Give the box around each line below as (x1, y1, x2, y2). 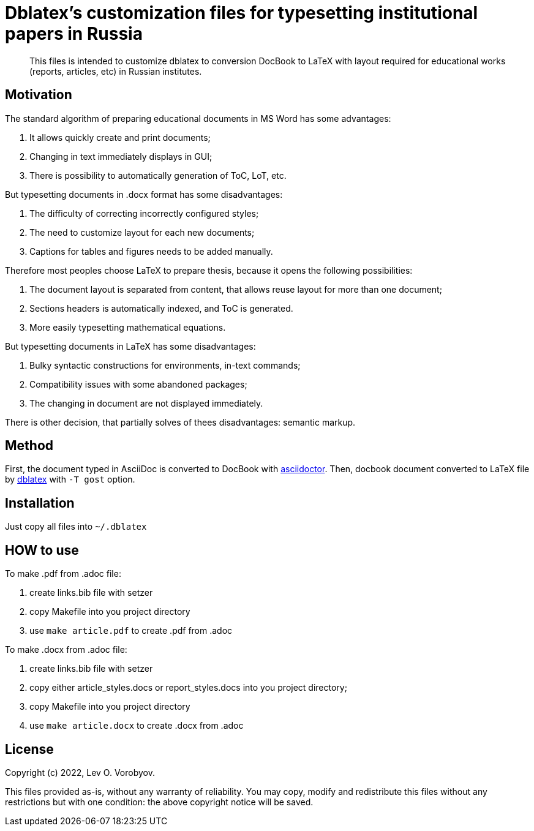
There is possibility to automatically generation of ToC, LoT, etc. (29, 170, 287, 181)
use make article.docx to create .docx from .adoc (29, 720, 244, 731)
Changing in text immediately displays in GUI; (29, 151, 212, 162)
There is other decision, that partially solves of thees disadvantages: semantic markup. (5, 416, 356, 427)
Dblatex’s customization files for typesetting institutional (5, 2, 478, 23)
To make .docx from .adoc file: (5, 644, 127, 655)
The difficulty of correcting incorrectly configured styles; (29, 208, 259, 219)
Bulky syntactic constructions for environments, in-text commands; (29, 359, 301, 370)
